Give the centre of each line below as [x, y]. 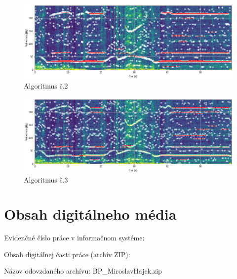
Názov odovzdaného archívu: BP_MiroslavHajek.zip [83, 271]
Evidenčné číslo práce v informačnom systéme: [74, 238]
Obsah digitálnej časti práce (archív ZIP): [67, 254]
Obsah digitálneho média [90, 214]
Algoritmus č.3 [46, 180]
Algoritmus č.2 [46, 86]
